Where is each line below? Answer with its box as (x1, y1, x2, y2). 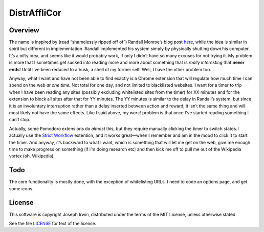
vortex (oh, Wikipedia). (9, 153, 55, 159)
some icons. (9, 185, 34, 191)
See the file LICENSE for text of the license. (9, 220, 96, 226)
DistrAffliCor (9, 7, 62, 18)
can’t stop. (9, 117, 31, 123)
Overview (9, 26, 40, 34)
